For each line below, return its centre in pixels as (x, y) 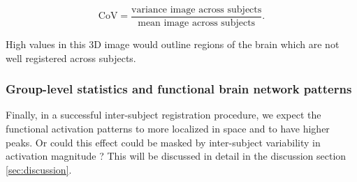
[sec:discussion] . (39, 169)
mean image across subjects (197, 23)
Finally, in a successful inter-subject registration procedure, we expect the (163, 115)
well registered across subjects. (71, 58)
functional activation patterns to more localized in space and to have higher (168, 129)
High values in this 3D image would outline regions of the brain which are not (173, 44)
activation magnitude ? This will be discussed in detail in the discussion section (176, 156)
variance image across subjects (197, 10)
